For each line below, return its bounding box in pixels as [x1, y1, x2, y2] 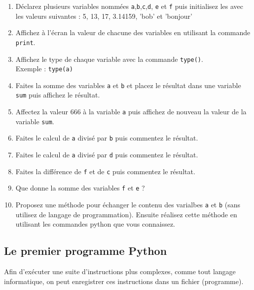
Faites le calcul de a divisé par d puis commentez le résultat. [15, 149, 198, 160]
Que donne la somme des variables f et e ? [15, 183, 145, 193]
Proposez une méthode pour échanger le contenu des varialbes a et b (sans [15, 199, 241, 210]
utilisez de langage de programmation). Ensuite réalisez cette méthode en [15, 209, 237, 219]
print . [15, 37, 36, 47]
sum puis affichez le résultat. [15, 90, 100, 100]
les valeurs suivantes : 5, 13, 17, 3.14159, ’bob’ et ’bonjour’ [15, 10, 192, 21]
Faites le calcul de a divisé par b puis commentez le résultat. [15, 133, 198, 143]
